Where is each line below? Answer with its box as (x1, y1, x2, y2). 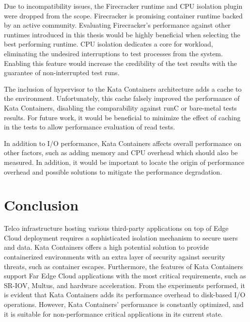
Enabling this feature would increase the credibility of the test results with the (4, 58, 237, 68)
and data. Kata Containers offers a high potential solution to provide (4, 242, 209, 252)
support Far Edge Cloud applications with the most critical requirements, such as (4, 271, 246, 281)
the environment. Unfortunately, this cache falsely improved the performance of (4, 93, 240, 103)
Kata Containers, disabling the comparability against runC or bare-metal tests (4, 102, 237, 113)
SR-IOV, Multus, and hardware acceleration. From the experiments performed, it (4, 280, 245, 290)
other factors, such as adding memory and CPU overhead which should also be (4, 147, 238, 158)
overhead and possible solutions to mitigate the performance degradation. (4, 166, 222, 177)
